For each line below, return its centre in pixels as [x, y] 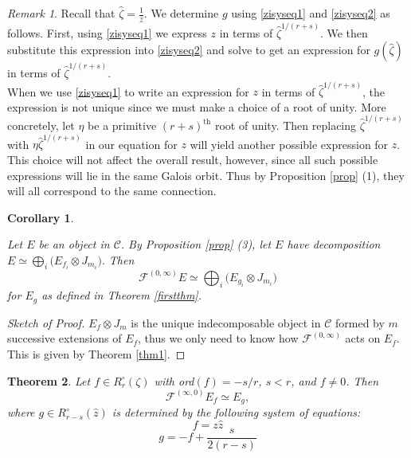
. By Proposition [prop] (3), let [196, 244]
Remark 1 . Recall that [61, 13]
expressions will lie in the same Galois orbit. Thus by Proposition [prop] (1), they [206, 175]
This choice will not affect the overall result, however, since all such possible [193, 160]
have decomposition [334, 244]
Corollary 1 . [41, 217]
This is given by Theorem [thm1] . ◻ [96, 353]
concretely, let [41, 125]
